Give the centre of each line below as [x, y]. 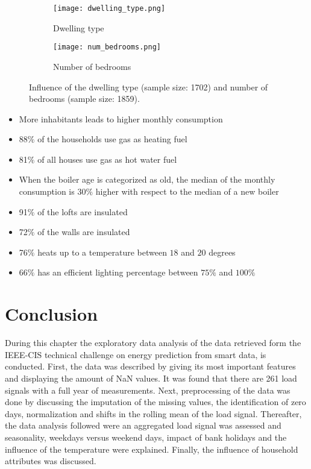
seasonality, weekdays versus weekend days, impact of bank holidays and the [146, 437]
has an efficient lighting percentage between [118, 272]
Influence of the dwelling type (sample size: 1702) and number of [149, 87]
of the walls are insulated [84, 232]
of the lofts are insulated [83, 211]
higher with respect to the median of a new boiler [187, 191]
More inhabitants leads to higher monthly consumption [121, 118]
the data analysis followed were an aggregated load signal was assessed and [143, 425]
